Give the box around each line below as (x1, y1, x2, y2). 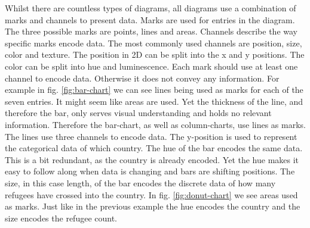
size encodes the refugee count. (5, 211, 117, 224)
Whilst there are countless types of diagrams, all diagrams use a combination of (5, 2, 296, 14)
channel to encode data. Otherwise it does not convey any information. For (5, 71, 280, 84)
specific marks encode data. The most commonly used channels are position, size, (5, 36, 302, 49)
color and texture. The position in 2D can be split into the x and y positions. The (5, 48, 305, 61)
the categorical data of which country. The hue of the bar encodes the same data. (5, 142, 303, 154)
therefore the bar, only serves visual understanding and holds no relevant (5, 107, 272, 119)
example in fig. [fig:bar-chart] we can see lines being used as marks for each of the (5, 83, 303, 96)
